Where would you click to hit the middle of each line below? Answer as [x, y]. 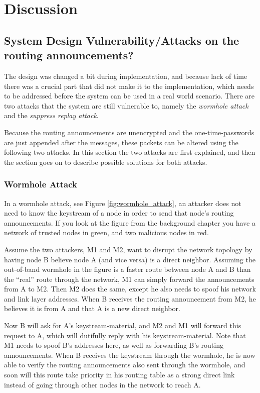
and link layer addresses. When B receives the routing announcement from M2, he [130, 298]
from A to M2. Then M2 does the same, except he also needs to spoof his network [130, 289]
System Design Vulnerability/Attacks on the [122, 40]
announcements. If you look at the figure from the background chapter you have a [130, 222]
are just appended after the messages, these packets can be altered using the [121, 142]
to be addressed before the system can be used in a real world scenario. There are [129, 96]
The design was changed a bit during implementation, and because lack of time [126, 76]
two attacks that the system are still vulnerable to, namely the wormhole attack [126, 105]
